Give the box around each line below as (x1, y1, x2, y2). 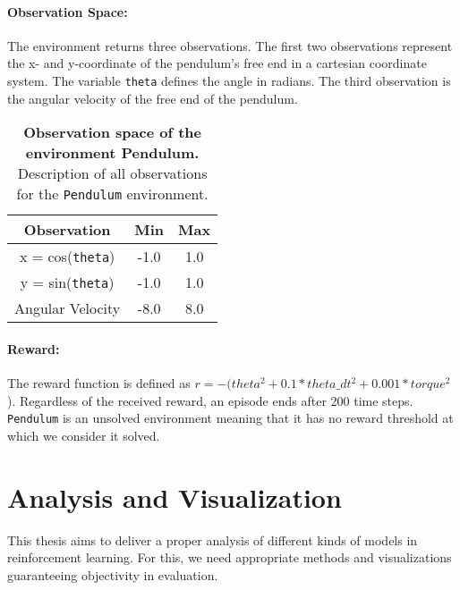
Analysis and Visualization (7, 478, 342, 515)
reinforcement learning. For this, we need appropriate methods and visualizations (7, 548, 452, 567)
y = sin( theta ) (20, 272, 115, 293)
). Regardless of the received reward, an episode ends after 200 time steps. (7, 391, 413, 409)
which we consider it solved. (7, 426, 160, 444)
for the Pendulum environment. (16, 183, 209, 205)
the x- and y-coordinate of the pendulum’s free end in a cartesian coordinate (7, 54, 427, 72)
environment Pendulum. (25, 142, 200, 164)
